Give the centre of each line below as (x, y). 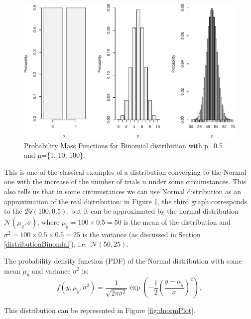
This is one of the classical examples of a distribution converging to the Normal (125, 171)
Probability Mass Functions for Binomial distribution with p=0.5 (123, 145)
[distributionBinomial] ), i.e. (46, 244)
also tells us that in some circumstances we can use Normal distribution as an (123, 191)
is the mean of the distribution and (177, 221)
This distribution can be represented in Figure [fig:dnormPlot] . (100, 310)
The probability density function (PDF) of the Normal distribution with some (123, 260)
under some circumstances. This (197, 181)
